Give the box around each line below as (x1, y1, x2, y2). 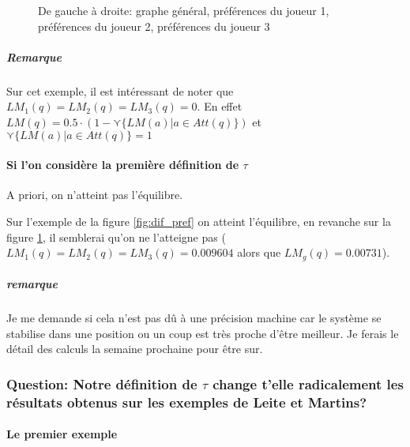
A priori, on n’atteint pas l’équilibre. (6, 186, 183, 203)
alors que (237, 244, 281, 261)
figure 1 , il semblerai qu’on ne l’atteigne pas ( (6, 228, 226, 245)
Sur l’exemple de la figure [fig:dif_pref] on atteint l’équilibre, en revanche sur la (6, 212, 391, 229)
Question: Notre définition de (6, 374, 197, 393)
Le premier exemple (6, 426, 118, 442)
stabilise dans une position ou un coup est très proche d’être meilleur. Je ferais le (6, 325, 399, 341)
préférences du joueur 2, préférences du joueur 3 (38, 17, 270, 34)
